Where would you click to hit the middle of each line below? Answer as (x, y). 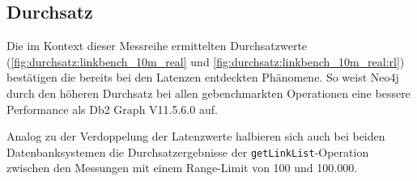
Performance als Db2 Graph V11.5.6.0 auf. (112, 109)
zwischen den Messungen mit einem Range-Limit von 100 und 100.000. (182, 168)
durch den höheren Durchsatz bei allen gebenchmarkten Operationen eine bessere (208, 93)
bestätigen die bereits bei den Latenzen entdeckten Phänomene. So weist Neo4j (203, 77)
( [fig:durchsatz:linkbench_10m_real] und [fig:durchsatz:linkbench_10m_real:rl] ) (206, 61)
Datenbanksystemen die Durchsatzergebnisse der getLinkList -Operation (188, 152)
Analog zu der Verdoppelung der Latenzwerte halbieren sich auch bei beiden (196, 136)
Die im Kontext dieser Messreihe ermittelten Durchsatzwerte (157, 46)
